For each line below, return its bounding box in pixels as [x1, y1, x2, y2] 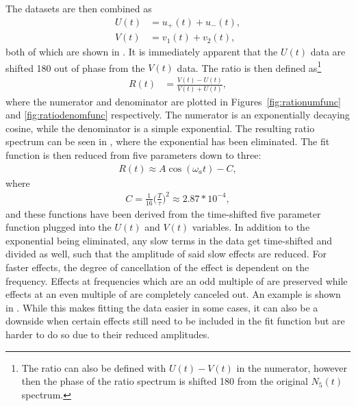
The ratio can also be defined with [21, 360, 166, 375]
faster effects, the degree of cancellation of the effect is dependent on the [5, 259, 309, 274]
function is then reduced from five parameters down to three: [5, 147, 262, 162]
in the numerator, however [236, 360, 348, 375]
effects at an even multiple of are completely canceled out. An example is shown [5, 287, 341, 301]
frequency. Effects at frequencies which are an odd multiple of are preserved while [5, 273, 348, 288]
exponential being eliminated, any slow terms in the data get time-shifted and [5, 233, 333, 247]
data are [310, 45, 346, 59]
